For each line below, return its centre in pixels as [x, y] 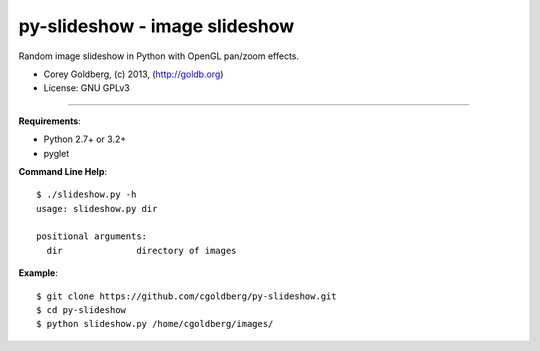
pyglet [56, 153]
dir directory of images [141, 250]
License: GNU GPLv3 [86, 88]
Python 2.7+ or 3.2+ [85, 139]
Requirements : [50, 121]
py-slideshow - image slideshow [156, 26]
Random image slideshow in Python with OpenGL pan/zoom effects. [159, 56]
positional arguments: [92, 236]
